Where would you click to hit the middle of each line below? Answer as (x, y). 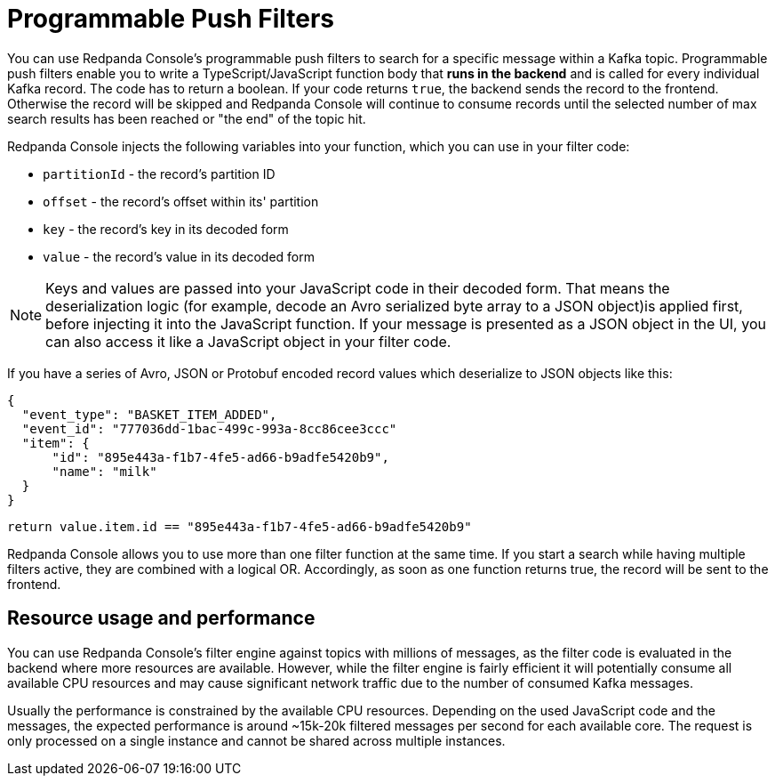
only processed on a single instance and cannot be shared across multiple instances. (256, 740)
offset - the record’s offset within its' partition (181, 201)
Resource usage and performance (161, 618)
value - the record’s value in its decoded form (179, 256)
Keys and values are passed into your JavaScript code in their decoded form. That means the (358, 288)
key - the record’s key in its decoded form (166, 229)
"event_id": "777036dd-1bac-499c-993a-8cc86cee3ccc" (209, 428)
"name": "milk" (104, 471)
